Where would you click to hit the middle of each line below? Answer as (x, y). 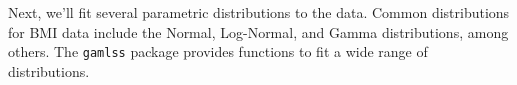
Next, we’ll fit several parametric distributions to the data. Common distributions (259, 12)
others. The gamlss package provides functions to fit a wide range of (218, 51)
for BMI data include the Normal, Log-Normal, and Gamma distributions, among (258, 31)
